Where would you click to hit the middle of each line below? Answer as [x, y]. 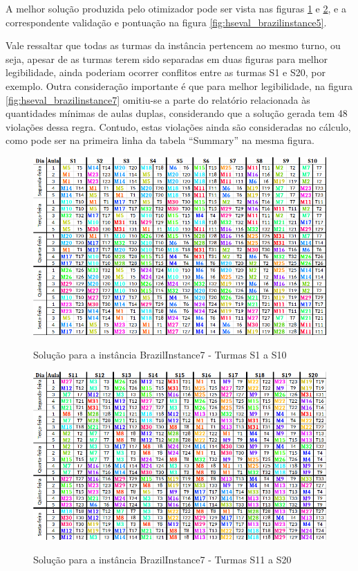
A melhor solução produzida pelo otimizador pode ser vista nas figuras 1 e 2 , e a [176, 8]
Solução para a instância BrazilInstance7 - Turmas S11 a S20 [162, 559]
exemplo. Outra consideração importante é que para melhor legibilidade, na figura [179, 85]
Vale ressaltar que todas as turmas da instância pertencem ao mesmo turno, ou [173, 45]
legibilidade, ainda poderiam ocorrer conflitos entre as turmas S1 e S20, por [166, 72]
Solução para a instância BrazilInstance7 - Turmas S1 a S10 [160, 355]
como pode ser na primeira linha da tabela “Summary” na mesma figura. [160, 140]
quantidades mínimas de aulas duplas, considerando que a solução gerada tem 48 [177, 113]
